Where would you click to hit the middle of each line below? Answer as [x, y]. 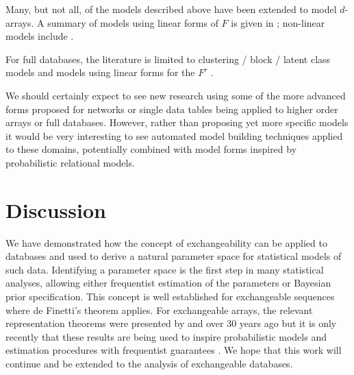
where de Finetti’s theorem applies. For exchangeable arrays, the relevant [159, 310]
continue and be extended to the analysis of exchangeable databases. [149, 363]
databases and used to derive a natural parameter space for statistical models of [174, 256]
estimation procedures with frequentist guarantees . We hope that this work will [174, 350]
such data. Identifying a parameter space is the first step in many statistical [165, 269]
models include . [40, 36]
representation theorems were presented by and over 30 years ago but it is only [171, 323]
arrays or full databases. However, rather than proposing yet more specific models [177, 122]
